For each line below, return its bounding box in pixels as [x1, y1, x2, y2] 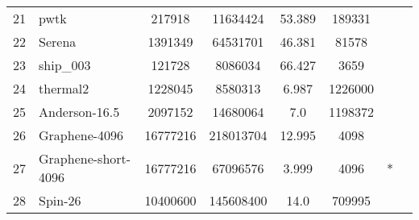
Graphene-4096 [39, 126, 124, 144]
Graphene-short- [39, 149, 131, 168]
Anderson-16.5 [39, 102, 120, 121]
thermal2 [39, 79, 89, 98]
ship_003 [39, 56, 91, 74]
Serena [39, 32, 77, 51]
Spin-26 [39, 191, 81, 210]
